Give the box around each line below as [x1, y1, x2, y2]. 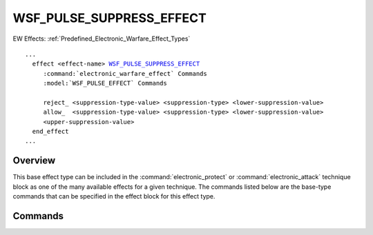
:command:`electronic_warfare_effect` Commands [43, 70, 207, 77]
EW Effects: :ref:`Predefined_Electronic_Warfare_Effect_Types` [12, 34, 191, 43]
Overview [12, 155, 56, 167]
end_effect [32, 127, 69, 136]
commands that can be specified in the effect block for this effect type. [12, 192, 216, 201]
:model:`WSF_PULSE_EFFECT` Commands [43, 79, 167, 88]
